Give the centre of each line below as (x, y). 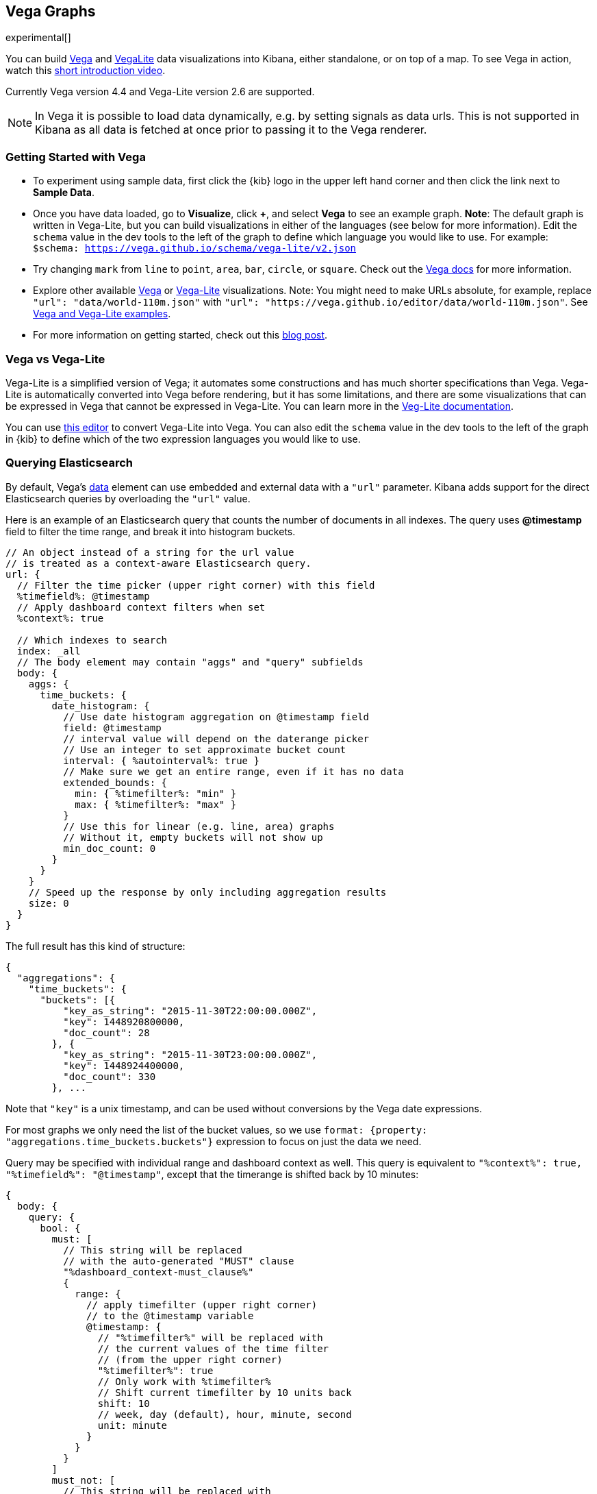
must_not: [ (84, 1480)
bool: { (60, 1228)
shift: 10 (124, 1403)
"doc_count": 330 (110, 1076)
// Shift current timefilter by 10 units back (225, 1392)
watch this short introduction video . (86, 71)
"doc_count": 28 (106, 1032)
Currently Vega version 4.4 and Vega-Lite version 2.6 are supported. (160, 92)
